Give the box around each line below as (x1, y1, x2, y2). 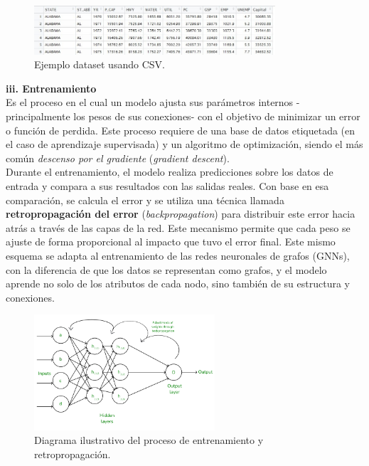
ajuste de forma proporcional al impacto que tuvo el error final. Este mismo (6, 234, 336, 249)
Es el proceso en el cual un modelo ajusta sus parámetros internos (6, 95, 294, 110)
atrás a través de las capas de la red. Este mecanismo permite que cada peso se (6, 220, 351, 235)
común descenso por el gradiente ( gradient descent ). (6, 150, 230, 165)
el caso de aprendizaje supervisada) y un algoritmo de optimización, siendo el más (6, 137, 363, 152)
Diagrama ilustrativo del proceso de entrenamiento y (34, 433, 264, 448)
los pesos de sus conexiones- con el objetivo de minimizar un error (73, 108, 360, 123)
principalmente (6, 108, 70, 123)
